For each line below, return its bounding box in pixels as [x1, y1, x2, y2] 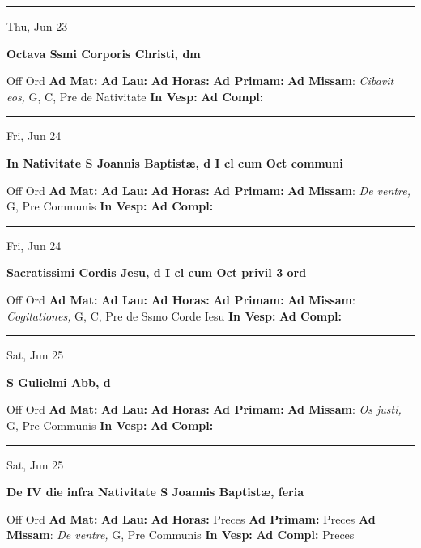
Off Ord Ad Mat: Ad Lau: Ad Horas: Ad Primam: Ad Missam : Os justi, [6, 401, 402, 418]
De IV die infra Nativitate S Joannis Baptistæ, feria [6, 483, 304, 500]
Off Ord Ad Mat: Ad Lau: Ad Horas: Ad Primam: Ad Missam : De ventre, [6, 181, 410, 198]
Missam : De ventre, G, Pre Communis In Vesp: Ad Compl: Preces [6, 526, 355, 543]
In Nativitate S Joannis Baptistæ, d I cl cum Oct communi [6, 154, 343, 171]
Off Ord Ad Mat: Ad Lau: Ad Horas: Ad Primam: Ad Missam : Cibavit [6, 72, 394, 89]
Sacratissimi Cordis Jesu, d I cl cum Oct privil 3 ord [6, 264, 307, 281]
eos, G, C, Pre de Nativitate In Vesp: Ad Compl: [6, 87, 264, 104]
